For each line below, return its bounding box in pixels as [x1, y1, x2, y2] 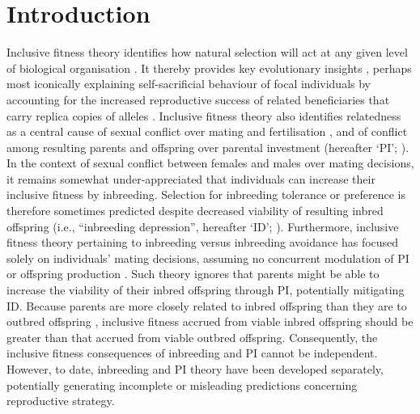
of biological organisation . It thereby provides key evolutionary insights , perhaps [6, 59, 412, 76]
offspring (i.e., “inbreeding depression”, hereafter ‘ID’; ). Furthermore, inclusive [6, 218, 399, 234]
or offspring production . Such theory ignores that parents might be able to [6, 265, 380, 282]
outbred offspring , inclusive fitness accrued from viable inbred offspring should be [6, 313, 414, 330]
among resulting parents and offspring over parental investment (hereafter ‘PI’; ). [6, 138, 409, 155]
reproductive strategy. [6, 392, 115, 409]
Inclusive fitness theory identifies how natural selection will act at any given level [6, 44, 408, 61]
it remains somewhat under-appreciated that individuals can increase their [6, 170, 375, 187]
